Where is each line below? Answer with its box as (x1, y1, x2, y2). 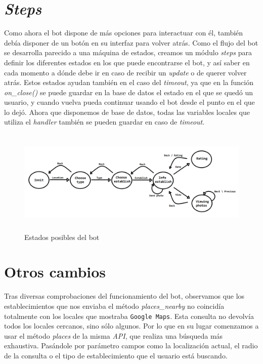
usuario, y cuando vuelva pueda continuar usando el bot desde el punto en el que (4, 97, 255, 107)
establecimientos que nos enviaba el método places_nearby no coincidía (4, 300, 225, 311)
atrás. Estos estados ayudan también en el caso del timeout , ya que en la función (4, 77, 253, 88)
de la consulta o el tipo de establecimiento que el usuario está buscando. (4, 350, 228, 360)
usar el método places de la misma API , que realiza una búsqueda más (4, 330, 223, 341)
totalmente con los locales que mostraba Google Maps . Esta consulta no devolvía (4, 310, 254, 321)
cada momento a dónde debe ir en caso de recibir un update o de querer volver (4, 67, 247, 77)
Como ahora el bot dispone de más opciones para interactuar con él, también (4, 27, 243, 38)
